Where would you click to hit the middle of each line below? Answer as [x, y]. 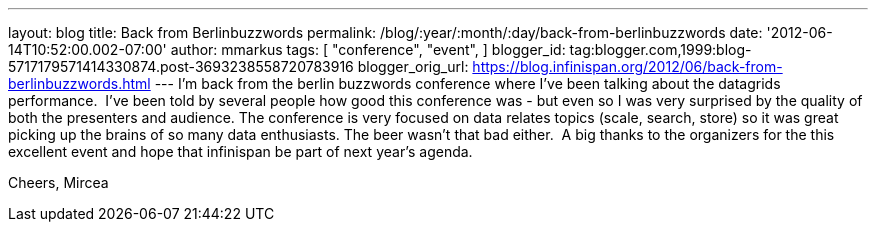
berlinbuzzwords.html [79, 83]
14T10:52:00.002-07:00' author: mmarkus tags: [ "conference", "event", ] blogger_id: [287, 49]
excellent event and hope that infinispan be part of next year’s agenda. [240, 151]
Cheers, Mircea [58, 182]
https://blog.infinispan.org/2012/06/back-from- [627, 66]
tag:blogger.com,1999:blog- [660, 49]
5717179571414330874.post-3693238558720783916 [181, 66]
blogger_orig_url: [413, 66]
